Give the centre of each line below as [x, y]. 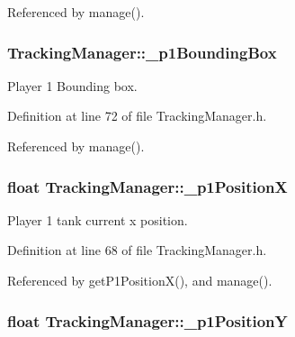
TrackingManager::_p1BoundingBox [142, 52]
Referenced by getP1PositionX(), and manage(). [140, 280]
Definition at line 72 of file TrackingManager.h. [137, 116]
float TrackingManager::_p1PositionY [147, 320]
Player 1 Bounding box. [72, 85]
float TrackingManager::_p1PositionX [147, 186]
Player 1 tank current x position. [98, 219]
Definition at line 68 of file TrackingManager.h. [137, 250]
